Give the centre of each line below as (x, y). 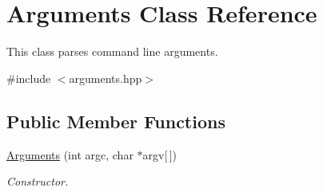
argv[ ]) (160, 154)
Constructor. (38, 181)
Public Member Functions (116, 121)
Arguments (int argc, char (70, 154)
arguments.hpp (106, 78)
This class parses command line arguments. (112, 51)
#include (29, 78)
